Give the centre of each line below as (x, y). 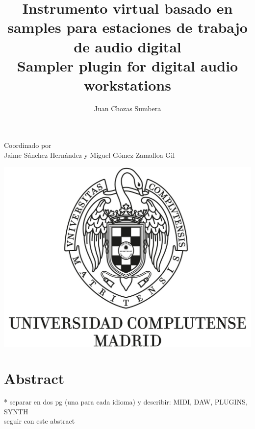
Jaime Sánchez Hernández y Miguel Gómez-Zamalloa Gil (89, 155)
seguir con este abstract (39, 421)
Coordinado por (28, 145)
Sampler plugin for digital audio (127, 65)
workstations (127, 84)
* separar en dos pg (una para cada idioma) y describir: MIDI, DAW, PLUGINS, (126, 402)
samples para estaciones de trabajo (127, 27)
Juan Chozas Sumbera (127, 108)
